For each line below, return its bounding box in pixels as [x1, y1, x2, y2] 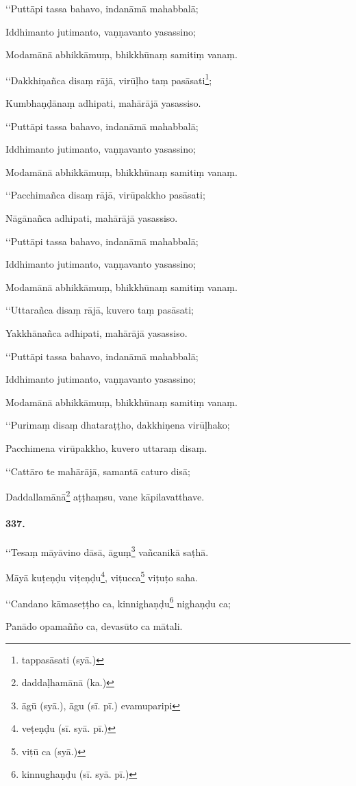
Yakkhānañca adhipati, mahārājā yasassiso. [5, 325, 188, 340]
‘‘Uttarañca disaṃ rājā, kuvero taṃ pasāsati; [5, 303, 194, 317]
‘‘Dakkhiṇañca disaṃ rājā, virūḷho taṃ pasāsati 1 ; [5, 71, 212, 87]
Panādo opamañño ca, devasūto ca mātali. [5, 618, 183, 633]
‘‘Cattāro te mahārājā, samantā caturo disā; [5, 464, 190, 478]
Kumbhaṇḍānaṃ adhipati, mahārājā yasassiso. [5, 96, 201, 110]
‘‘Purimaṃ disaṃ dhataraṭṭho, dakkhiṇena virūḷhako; [5, 418, 230, 432]
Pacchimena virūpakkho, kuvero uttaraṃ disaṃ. [5, 440, 207, 455]
